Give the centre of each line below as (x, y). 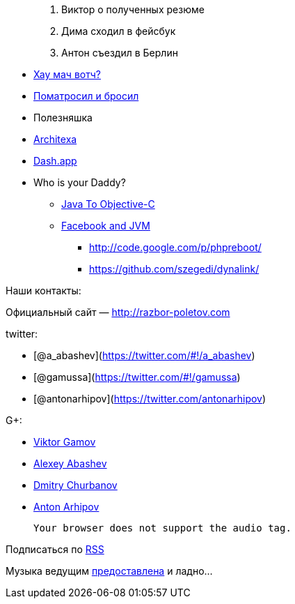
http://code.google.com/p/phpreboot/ (175, 247)
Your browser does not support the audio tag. (162, 528)
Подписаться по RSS (55, 549)
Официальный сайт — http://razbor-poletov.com (118, 312)
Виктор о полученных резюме (133, 9)
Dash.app (55, 161)
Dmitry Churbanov (75, 485)
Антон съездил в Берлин (120, 53)
